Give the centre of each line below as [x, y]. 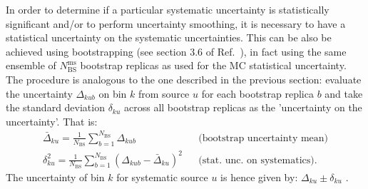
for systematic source [162, 177]
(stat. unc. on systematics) [256, 160]
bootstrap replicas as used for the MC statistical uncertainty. [213, 65]
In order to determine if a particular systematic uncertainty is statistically [168, 9]
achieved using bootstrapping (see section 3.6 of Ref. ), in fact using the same [176, 51]
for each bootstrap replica [257, 93]
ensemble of [31, 65]
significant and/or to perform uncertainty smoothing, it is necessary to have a [176, 23]
